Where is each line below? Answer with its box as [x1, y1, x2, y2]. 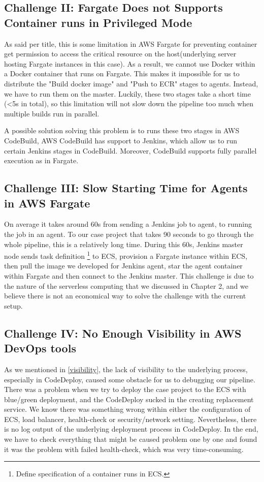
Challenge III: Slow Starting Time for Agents [4, 180, 248, 196]
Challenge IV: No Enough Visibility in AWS [4, 325, 242, 341]
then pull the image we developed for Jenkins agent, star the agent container [4, 260, 243, 271]
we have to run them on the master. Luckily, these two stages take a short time [4, 88, 251, 99]
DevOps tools [4, 340, 76, 356]
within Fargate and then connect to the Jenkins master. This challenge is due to [4, 270, 254, 281]
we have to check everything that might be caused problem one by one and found [4, 434, 257, 444]
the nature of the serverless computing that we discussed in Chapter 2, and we [4, 280, 248, 291]
